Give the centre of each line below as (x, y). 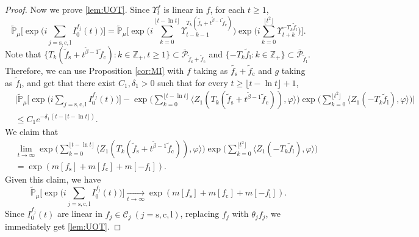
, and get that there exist (69, 82)
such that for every (193, 82)
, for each (227, 9)
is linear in (183, 9)
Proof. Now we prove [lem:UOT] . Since (77, 9)
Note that (23, 53)
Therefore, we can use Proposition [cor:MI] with (95, 70)
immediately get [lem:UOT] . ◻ (63, 226)
